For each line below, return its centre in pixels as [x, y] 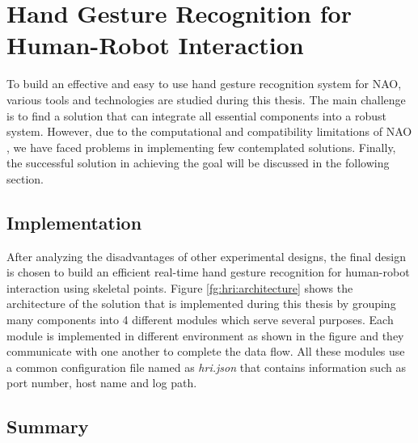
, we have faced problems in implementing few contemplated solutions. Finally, [201, 147]
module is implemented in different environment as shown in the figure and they [205, 335]
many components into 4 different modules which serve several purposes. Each [200, 320]
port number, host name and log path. [102, 383]
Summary [48, 426]
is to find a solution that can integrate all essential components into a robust [196, 115]
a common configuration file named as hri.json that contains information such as [206, 367]
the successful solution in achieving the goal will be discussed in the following [198, 163]
